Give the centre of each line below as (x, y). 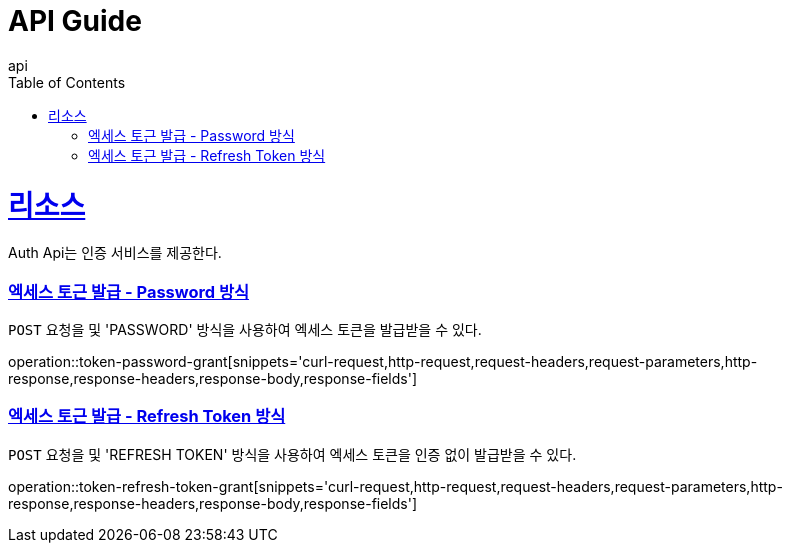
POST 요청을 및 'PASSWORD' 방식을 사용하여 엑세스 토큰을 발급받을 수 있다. (245, 329)
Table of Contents (67, 82)
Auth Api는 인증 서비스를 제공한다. (115, 253)
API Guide (75, 21)
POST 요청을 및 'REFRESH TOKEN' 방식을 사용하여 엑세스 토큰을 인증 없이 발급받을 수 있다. (292, 454)
